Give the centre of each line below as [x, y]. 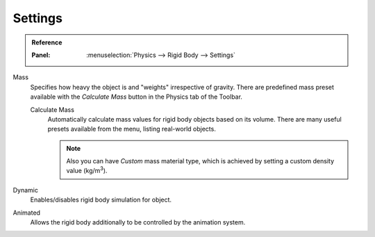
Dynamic [25, 190]
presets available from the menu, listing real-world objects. [132, 129]
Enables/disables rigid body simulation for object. [101, 200]
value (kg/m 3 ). [87, 170]
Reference [47, 42]
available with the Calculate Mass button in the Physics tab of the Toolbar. [136, 97]
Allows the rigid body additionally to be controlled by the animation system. [138, 222]
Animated [27, 213]
